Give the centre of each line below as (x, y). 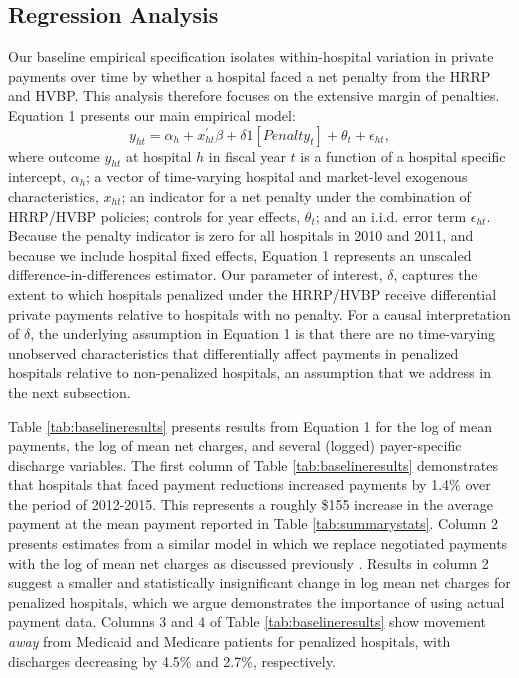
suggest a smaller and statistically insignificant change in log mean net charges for (259, 582)
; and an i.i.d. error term (391, 215)
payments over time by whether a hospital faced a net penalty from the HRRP (249, 75)
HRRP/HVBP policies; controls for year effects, (154, 215)
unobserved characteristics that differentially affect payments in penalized (233, 352)
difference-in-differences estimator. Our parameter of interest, (195, 274)
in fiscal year (247, 155)
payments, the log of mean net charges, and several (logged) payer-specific (235, 445)
